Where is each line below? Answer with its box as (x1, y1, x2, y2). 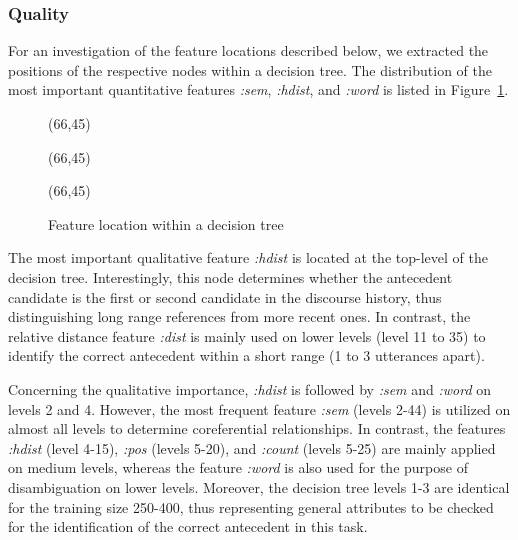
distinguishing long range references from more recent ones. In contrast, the (8, 306, 471, 327)
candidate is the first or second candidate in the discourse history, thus (8, 286, 442, 307)
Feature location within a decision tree (48, 213, 284, 234)
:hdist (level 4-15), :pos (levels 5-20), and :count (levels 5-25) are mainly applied (8, 437, 496, 458)
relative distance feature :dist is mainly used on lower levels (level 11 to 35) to (8, 325, 486, 346)
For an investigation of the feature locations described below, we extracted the (8, 40, 489, 61)
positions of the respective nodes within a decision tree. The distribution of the (8, 59, 492, 80)
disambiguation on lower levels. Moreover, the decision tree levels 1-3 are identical (8, 476, 510, 497)
